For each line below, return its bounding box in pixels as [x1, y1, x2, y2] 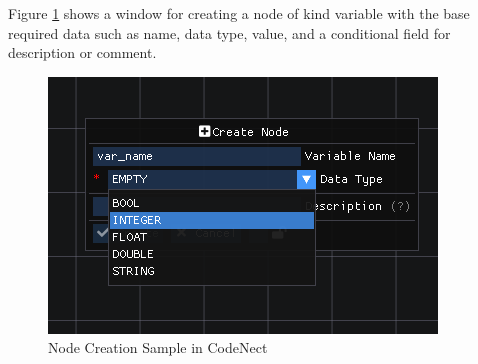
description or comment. [8, 42, 157, 63]
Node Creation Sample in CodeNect [48, 337, 268, 358]
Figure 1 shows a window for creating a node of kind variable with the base [8, 3, 470, 23]
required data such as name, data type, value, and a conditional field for [8, 22, 451, 43]
